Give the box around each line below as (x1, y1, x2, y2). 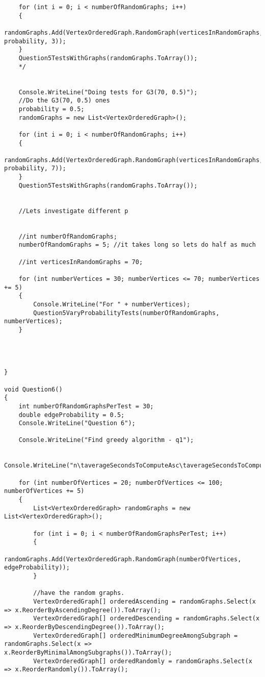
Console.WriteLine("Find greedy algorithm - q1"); (18, 436, 194, 444)
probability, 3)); (4, 37, 66, 45)
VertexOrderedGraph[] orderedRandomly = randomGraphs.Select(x (33, 657, 252, 665)
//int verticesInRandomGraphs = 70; (18, 258, 143, 266)
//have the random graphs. (33, 589, 125, 597)
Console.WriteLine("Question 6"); (18, 420, 136, 427)
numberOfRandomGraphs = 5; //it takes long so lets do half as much (18, 241, 256, 249)
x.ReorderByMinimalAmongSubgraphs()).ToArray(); (4, 648, 172, 656)
